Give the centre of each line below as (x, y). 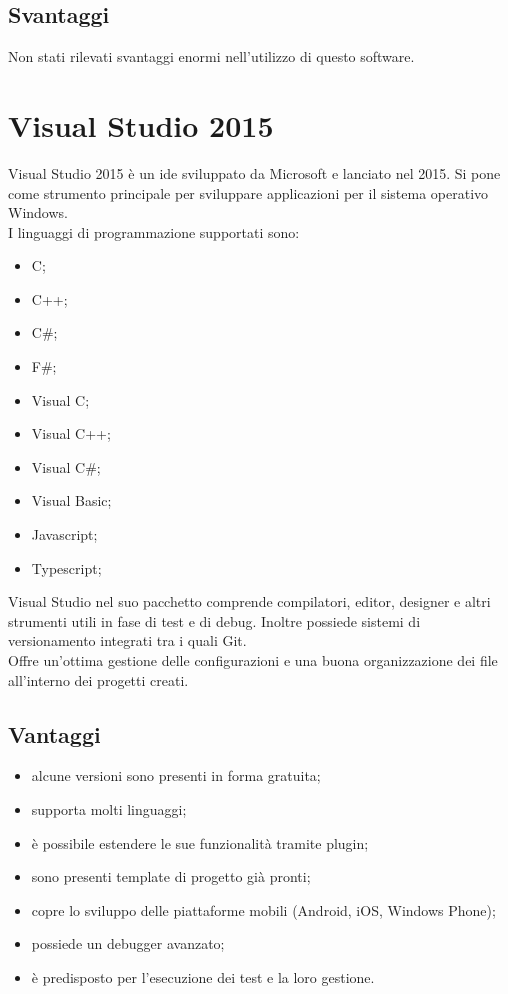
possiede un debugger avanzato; (128, 943)
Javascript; (64, 534)
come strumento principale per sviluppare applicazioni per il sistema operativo (248, 192)
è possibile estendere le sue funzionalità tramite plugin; (200, 842)
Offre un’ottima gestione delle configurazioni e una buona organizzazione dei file (253, 660)
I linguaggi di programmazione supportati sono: (154, 231)
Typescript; (66, 567)
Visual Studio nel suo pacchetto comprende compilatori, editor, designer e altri (249, 601)
